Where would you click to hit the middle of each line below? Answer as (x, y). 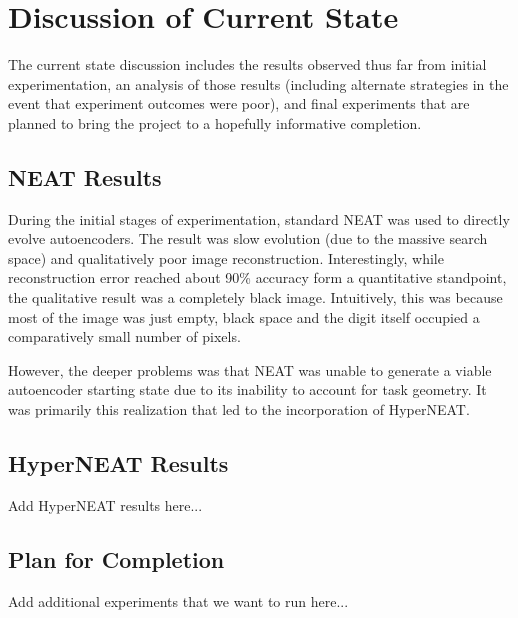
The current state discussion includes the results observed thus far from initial (247, 64)
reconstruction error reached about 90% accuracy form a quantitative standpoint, (257, 277)
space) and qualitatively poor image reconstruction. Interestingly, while (226, 257)
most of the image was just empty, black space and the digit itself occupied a (244, 316)
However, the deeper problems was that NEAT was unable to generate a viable (250, 369)
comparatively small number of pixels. (124, 336)
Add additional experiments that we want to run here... (178, 600)
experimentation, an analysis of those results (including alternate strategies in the (258, 83)
